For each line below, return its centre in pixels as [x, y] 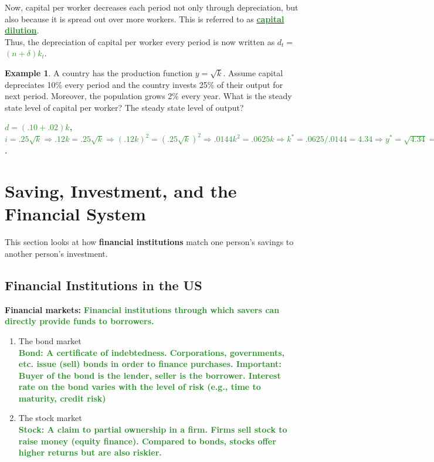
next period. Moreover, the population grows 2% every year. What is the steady [148, 96]
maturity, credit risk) [62, 398]
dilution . [22, 30]
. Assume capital [253, 72]
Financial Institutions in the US [104, 285]
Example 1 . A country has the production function [99, 72]
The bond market [50, 340]
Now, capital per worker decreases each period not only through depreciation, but [152, 7]
